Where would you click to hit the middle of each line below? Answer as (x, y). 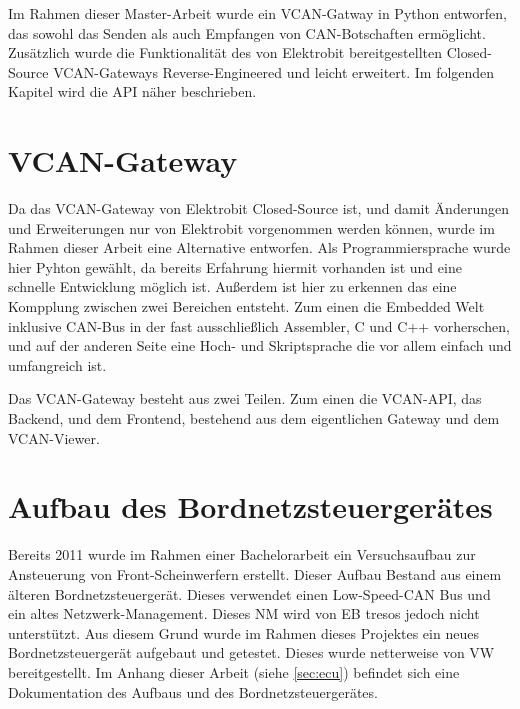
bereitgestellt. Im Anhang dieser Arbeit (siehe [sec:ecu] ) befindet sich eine (234, 671)
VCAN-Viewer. (54, 437)
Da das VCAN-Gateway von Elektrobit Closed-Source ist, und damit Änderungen (258, 208)
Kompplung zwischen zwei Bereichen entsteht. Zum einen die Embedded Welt (246, 306)
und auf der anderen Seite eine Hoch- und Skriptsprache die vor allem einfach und (260, 345)
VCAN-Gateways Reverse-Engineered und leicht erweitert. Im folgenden (274, 71)
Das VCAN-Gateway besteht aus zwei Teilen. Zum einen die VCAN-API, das (245, 398)
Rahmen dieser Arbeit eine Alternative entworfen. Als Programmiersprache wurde (259, 247)
